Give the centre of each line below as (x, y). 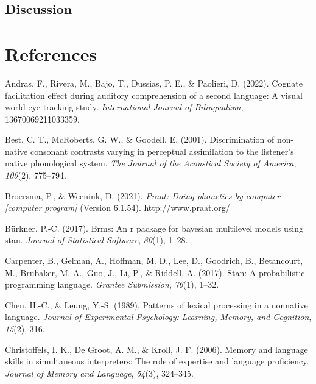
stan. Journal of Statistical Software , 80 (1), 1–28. (97, 240)
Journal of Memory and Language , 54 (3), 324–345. (99, 373)
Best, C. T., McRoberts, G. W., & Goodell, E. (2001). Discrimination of (140, 139)
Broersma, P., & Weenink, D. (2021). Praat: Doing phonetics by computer (142, 195)
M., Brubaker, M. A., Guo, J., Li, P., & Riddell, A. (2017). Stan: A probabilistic (155, 272)
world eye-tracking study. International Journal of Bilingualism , (124, 107)
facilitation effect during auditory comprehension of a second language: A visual (154, 95)
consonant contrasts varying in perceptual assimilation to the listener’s (162, 151)
